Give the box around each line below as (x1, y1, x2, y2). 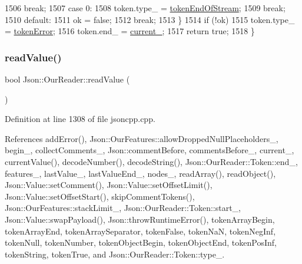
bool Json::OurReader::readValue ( (5, 73, 130, 85)
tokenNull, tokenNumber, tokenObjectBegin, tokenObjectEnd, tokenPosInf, (5, 236, 277, 249)
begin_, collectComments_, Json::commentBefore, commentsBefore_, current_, (5, 144, 294, 156)
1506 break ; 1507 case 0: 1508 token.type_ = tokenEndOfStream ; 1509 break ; (5, 2, 286, 14)
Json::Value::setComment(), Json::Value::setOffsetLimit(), (5, 179, 213, 191)
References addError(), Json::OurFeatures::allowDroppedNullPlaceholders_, (5, 132, 278, 144)
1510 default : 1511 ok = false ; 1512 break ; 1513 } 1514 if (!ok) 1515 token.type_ (5, 13, 295, 25)
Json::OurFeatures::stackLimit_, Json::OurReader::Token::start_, (5, 202, 241, 214)
